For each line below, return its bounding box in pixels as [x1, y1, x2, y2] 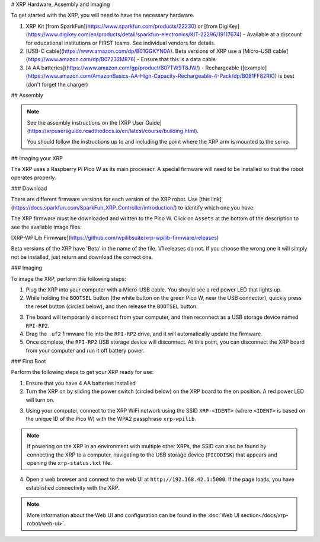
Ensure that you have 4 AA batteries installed [25, 379, 136, 386]
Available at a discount [247, 31, 302, 38]
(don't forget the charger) [25, 81, 88, 88]
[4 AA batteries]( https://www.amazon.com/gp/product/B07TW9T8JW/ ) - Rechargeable [25, 64, 239, 71]
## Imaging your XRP [11, 154, 63, 161]
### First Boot [11, 358, 46, 365]
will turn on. [25, 396, 55, 403]
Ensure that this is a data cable [140, 56, 216, 63]
